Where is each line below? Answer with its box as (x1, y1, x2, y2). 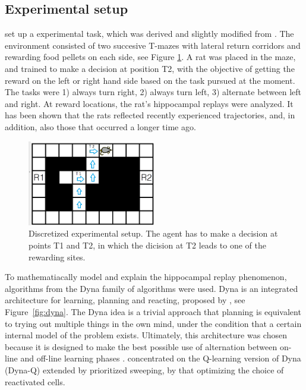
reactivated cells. (5, 375, 65, 388)
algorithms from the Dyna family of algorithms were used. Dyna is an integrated (5, 282, 298, 294)
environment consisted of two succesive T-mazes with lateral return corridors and (5, 39, 301, 51)
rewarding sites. (29, 250, 86, 263)
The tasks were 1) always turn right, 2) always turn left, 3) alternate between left (5, 86, 302, 98)
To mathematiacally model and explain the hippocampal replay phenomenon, (5, 271, 287, 283)
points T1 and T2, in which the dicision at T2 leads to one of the (29, 239, 266, 251)
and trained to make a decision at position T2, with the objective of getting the (5, 62, 295, 74)
